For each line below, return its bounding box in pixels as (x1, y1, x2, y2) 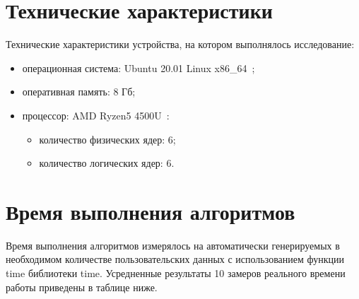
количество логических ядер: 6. (39, 156, 175, 170)
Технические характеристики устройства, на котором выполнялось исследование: (6, 37, 355, 52)
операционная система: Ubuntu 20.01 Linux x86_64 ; (22, 60, 255, 75)
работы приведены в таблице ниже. (6, 279, 158, 294)
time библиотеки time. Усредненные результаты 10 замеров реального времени (6, 266, 346, 280)
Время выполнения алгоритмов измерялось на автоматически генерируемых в (6, 238, 340, 252)
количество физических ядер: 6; (39, 131, 176, 146)
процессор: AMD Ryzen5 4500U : (22, 107, 170, 122)
